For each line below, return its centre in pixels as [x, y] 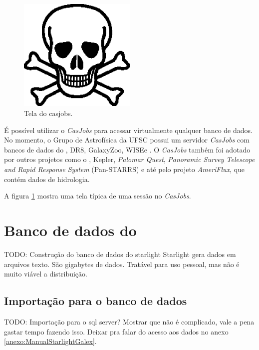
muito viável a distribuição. [46, 274]
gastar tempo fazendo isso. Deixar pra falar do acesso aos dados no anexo [116, 331]
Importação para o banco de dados [96, 301]
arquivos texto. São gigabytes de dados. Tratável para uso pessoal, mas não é [122, 264]
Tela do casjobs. [48, 113]
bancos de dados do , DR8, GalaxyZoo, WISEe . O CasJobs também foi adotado [127, 149]
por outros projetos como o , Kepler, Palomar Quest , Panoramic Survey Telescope [129, 159]
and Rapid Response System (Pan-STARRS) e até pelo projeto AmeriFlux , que [125, 169]
